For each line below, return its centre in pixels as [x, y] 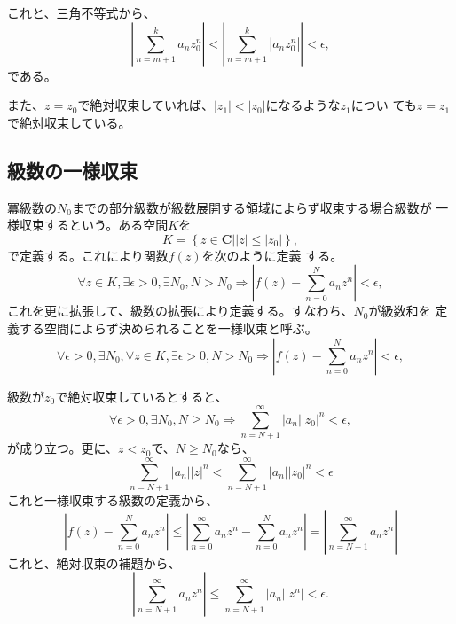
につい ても [384, 105]
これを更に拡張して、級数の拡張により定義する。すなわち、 [181, 311]
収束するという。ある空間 [94, 225]
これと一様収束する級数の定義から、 [113, 499]
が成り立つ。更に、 [63, 448]
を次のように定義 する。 [272, 255]
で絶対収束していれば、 [145, 105]
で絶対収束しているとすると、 [142, 396]
